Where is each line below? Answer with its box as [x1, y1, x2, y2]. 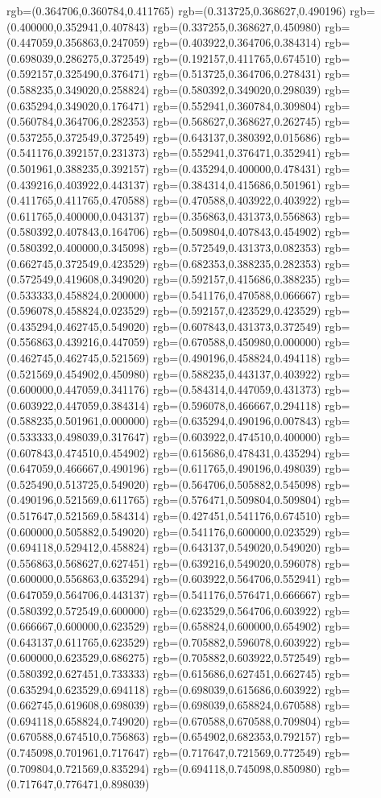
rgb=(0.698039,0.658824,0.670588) [153, 697, 321, 713]
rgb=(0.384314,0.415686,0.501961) [153, 176, 321, 192]
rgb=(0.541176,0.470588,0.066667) [153, 286, 321, 303]
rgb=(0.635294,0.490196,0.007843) [153, 412, 321, 429]
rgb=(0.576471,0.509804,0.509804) [153, 491, 321, 508]
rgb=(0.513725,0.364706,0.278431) [153, 65, 321, 82]
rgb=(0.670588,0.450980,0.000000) [153, 333, 321, 350]
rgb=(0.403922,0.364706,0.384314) [153, 34, 321, 51]
